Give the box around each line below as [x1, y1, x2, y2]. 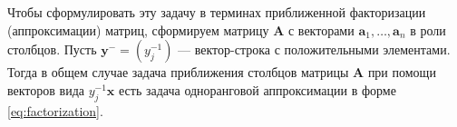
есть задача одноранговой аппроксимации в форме [119, 80, 396, 99]
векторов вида [7, 80, 85, 99]
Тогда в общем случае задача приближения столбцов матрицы [7, 63, 349, 82]
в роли [410, 20, 446, 39]
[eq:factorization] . [7, 101, 103, 120]
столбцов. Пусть [7, 40, 97, 59]
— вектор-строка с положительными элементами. [178, 40, 451, 59]
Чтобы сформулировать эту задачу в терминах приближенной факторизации [7, 3, 426, 21]
